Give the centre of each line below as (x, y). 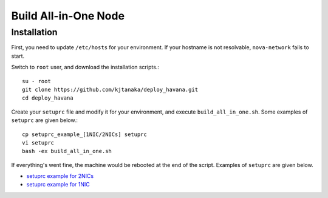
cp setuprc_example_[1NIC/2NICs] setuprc (84, 134)
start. (18, 56)
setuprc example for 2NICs (60, 176)
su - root (36, 81)
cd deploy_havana (48, 98)
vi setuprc (38, 142)
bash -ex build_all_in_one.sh (67, 151)
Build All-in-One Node (68, 16)
